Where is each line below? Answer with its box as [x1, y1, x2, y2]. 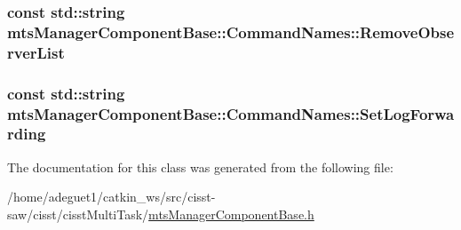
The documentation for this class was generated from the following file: [7, 157, 393, 176]
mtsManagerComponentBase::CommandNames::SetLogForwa [7, 102, 455, 124]
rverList [7, 41, 65, 63]
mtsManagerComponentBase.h [148, 204, 314, 223]
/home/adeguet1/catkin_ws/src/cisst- [7, 187, 216, 206]
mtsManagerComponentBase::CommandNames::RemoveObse [7, 20, 455, 43]
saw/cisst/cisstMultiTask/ [7, 204, 149, 223]
